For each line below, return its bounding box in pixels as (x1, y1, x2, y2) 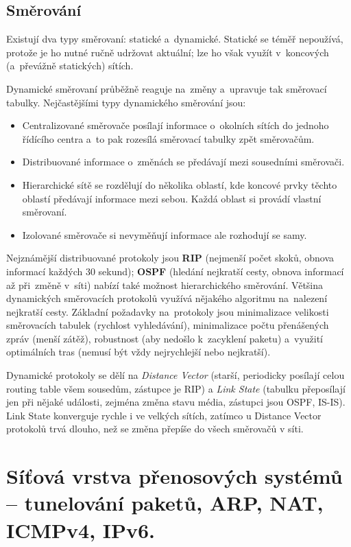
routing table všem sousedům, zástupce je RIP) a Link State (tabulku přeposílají (6, 381, 346, 395)
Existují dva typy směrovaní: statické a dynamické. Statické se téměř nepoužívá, (6, 32, 343, 46)
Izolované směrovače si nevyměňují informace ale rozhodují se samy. (22, 227, 307, 242)
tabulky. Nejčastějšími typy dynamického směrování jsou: (6, 95, 246, 109)
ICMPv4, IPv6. (6, 515, 156, 544)
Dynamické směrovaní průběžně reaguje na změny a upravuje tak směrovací (6, 81, 327, 95)
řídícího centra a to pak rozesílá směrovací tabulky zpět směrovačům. (22, 131, 315, 146)
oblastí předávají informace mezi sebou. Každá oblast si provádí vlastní (22, 191, 322, 205)
